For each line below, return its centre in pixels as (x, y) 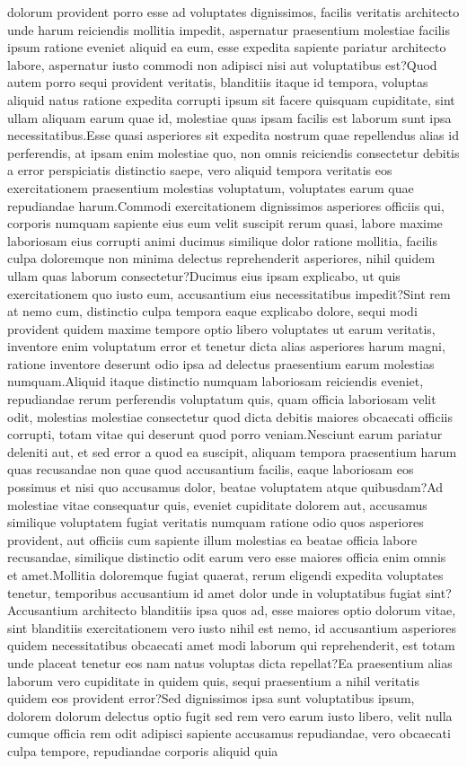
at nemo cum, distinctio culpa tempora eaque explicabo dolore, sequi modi (212, 311)
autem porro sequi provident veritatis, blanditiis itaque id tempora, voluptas (218, 82)
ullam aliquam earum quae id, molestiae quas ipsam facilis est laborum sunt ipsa (229, 117)
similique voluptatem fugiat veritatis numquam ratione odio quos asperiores (216, 522)
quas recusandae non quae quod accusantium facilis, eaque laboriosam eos (211, 469)
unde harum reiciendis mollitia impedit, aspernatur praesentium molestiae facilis (229, 29)
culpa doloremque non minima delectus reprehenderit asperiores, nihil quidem (221, 258)
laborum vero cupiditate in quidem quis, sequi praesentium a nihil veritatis (214, 680)
